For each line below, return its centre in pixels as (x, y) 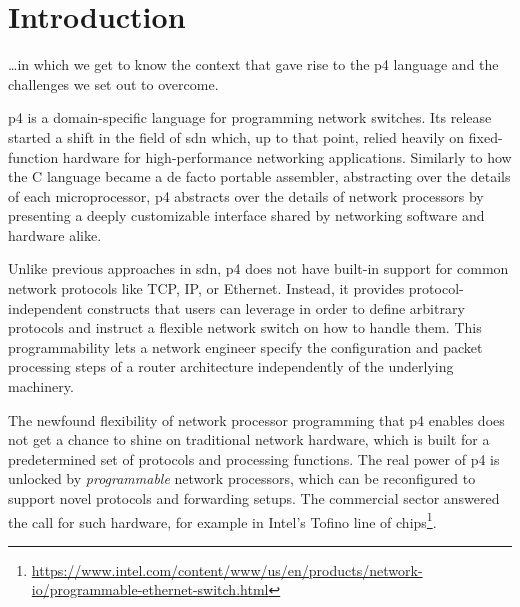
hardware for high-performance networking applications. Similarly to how (287, 156)
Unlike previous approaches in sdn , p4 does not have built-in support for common (258, 268)
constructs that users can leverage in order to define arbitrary (276, 307)
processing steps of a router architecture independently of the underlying (231, 366)
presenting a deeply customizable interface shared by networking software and (246, 215)
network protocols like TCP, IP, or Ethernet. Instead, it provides (206, 288)
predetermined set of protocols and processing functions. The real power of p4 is (254, 458)
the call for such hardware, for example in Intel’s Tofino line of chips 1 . (222, 520)
